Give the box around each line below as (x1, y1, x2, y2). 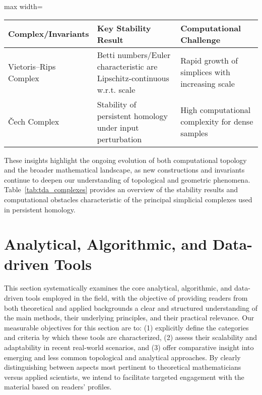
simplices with (180, 66, 230, 78)
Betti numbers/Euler (97, 48, 171, 61)
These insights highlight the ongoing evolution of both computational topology (4, 154, 247, 165)
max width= (4, 1, 43, 11)
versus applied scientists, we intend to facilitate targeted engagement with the (4, 371, 244, 382)
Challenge (180, 33, 221, 45)
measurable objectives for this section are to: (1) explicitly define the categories (4, 322, 249, 332)
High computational (180, 104, 251, 116)
